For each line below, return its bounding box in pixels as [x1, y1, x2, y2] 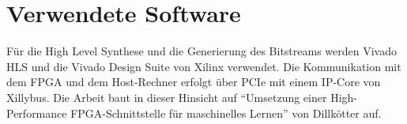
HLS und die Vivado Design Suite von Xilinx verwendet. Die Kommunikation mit [6, 58, 401, 74]
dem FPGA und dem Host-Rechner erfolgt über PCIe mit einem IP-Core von [6, 73, 381, 90]
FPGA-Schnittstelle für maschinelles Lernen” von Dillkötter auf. [70, 104, 382, 121]
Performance [6, 104, 67, 121]
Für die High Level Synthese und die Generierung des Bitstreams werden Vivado [6, 43, 397, 59]
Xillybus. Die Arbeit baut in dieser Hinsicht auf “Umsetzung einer [6, 88, 327, 105]
